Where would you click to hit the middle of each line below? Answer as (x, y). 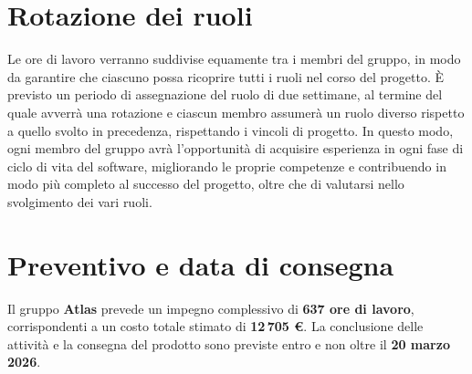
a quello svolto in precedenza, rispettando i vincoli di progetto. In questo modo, (231, 130)
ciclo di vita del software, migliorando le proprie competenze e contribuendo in (227, 166)
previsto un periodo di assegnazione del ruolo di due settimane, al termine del (225, 94)
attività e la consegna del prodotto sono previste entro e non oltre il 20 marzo (229, 343)
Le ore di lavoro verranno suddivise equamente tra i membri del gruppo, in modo (234, 59)
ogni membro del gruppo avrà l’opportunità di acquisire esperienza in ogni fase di (236, 148)
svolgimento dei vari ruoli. (80, 201)
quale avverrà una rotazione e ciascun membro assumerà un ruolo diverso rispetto (236, 112)
